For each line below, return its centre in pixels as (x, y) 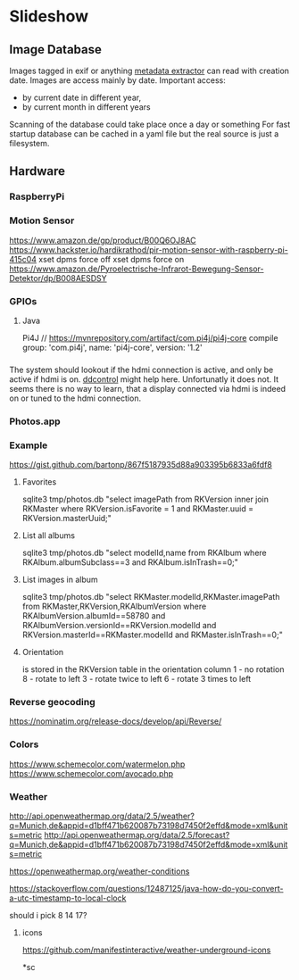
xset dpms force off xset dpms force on (112, 259)
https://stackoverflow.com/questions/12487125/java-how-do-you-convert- (146, 888)
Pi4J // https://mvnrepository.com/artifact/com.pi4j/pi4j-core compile (150, 337)
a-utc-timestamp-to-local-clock (68, 898)
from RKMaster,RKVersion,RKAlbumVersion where (114, 606)
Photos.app (35, 421)
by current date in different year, (81, 97)
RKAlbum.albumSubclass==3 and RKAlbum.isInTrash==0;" (130, 562)
